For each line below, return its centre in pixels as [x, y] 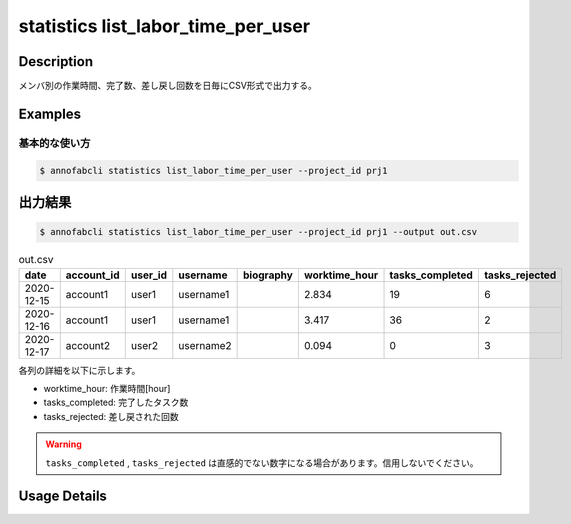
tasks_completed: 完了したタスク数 [116, 402]
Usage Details [62, 496]
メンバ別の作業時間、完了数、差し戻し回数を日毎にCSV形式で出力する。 [167, 86]
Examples [50, 113]
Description [56, 61]
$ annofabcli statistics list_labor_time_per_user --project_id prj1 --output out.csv [258, 232]
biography [268, 275]
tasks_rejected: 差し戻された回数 [111, 416]
